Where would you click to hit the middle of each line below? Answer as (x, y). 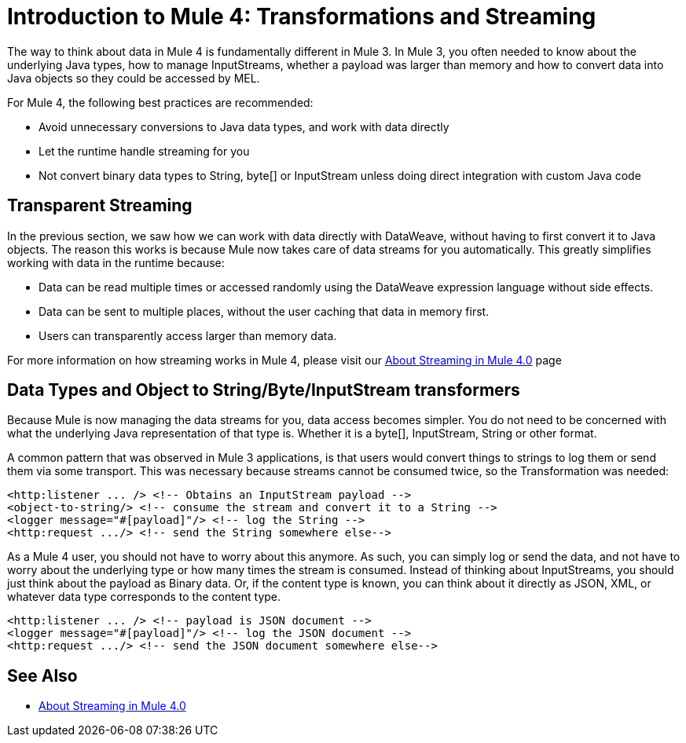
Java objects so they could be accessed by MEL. (134, 78)
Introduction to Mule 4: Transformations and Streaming (302, 16)
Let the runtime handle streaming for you (144, 151)
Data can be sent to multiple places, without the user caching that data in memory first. (264, 311)
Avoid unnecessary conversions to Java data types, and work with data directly (244, 126)
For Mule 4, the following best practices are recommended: (160, 102)
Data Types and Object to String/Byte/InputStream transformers (264, 390)
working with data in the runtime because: (116, 262)
